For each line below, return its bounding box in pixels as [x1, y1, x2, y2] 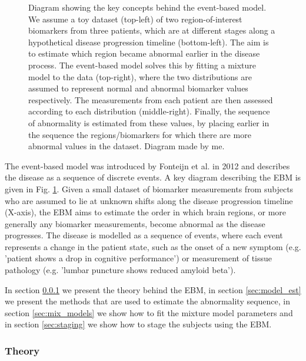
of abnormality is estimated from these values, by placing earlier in [28, 116, 270, 129]
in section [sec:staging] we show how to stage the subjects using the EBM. [5, 318, 272, 330]
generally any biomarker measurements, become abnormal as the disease [5, 217, 265, 229]
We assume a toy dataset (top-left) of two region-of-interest [28, 12, 242, 25]
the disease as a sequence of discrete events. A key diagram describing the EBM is [5, 171, 301, 183]
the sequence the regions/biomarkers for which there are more [28, 128, 251, 140]
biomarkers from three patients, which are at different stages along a [28, 24, 275, 37]
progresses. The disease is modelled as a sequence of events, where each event [5, 229, 283, 241]
